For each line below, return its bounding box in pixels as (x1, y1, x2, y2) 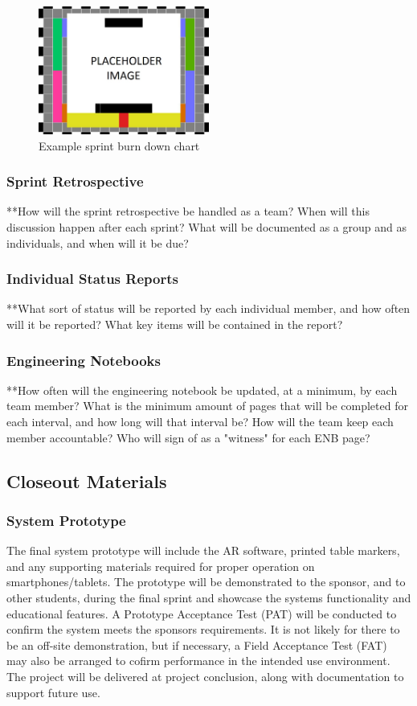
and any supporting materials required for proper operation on (6, 557, 315, 574)
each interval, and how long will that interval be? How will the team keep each (6, 413, 394, 429)
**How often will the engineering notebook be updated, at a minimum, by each (6, 381, 398, 398)
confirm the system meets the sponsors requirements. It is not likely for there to (6, 621, 400, 638)
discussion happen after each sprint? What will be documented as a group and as (6, 219, 407, 235)
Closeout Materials (6, 468, 167, 493)
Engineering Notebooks (6, 350, 161, 370)
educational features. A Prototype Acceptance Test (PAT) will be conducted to (6, 605, 397, 622)
